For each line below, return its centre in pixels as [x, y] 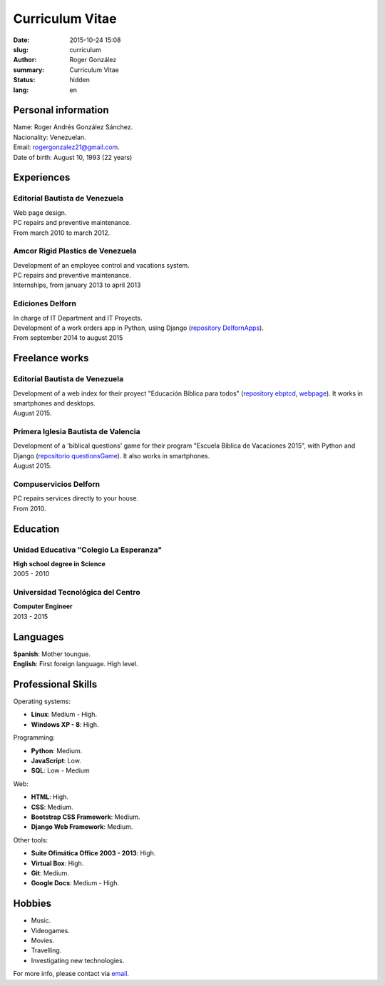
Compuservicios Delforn [56, 484]
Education [36, 529]
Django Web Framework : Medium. [82, 827]
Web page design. [40, 212]
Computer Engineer [43, 606]
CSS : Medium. [52, 807]
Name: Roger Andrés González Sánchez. [73, 127]
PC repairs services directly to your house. [76, 498]
